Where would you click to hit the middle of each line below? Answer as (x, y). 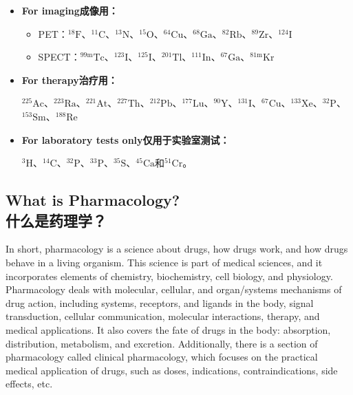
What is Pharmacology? (93, 200)
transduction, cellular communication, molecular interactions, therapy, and (163, 316)
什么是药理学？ (56, 220)
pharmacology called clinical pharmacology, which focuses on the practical (162, 357)
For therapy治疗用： (69, 79)
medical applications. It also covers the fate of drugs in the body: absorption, (168, 329)
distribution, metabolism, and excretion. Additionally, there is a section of (162, 343)
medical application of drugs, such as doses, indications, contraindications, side (172, 370)
